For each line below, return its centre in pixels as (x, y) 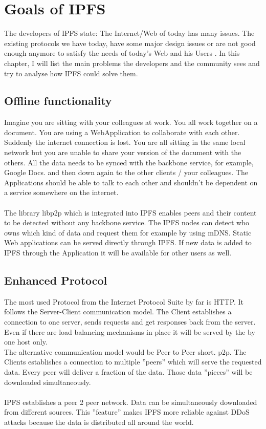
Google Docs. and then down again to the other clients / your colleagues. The (126, 172)
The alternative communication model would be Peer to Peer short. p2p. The (125, 351)
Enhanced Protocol (56, 280)
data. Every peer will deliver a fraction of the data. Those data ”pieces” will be (128, 371)
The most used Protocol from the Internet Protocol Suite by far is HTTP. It (124, 301)
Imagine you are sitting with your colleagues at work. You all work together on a (131, 122)
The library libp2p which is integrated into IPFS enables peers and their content (130, 212)
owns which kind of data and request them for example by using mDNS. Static (128, 232)
